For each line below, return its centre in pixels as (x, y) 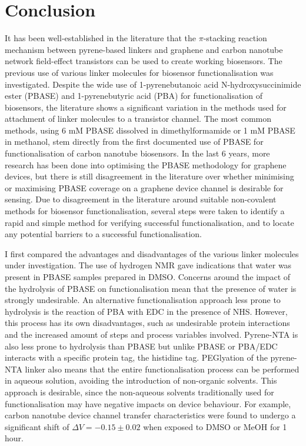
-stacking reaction (235, 38)
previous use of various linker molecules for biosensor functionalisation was (139, 72)
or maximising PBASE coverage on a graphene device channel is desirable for (144, 187)
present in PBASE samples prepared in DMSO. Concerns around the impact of (148, 277)
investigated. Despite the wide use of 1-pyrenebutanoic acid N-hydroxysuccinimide (153, 84)
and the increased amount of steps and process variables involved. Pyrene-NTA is (152, 334)
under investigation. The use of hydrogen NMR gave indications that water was (148, 265)
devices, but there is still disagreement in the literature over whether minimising (149, 176)
